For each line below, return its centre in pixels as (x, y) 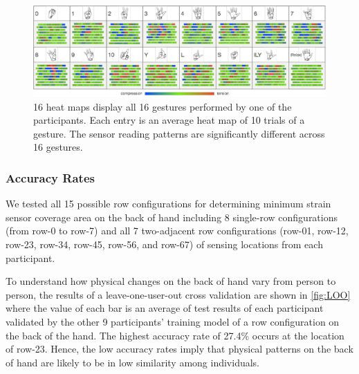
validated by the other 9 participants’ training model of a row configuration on (173, 322)
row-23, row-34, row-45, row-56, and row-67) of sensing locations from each (164, 244)
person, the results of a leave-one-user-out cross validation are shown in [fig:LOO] (178, 294)
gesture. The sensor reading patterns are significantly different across (179, 133)
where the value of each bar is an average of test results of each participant (165, 308)
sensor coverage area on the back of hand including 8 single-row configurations (172, 217)
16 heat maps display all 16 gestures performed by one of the (163, 106)
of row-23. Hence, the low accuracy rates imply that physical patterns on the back (179, 349)
